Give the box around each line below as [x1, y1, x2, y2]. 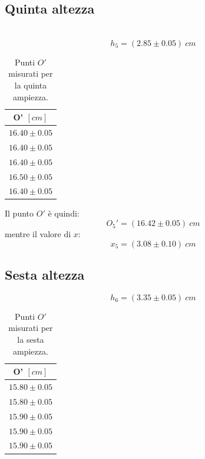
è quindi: [48, 207, 80, 219]
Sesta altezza [5, 265, 85, 284]
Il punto [5, 207, 34, 219]
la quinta [14, 78, 47, 91]
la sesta [17, 333, 44, 346]
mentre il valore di [5, 228, 71, 240]
